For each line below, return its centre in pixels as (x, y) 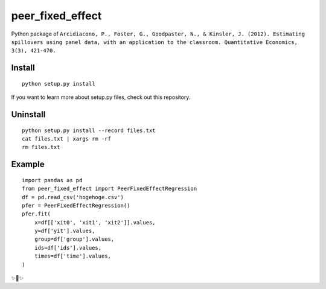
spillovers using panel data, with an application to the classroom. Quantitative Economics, (155, 42)
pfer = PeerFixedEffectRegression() (76, 205)
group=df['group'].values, (74, 239)
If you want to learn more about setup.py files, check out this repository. (101, 97)
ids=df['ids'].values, (68, 248)
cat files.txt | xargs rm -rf (67, 138)
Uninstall (28, 114)
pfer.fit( (36, 214)
